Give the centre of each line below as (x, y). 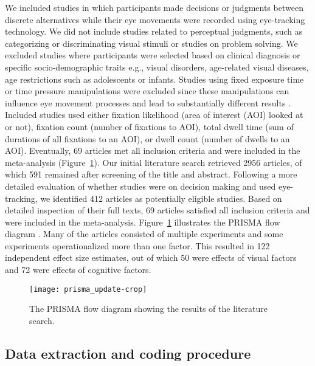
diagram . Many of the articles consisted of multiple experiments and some (144, 234)
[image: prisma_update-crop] (88, 289)
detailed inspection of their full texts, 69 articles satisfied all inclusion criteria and (157, 210)
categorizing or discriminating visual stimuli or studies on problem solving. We (151, 43)
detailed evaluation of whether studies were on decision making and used (140, 186)
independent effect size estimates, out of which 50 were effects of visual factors (151, 257)
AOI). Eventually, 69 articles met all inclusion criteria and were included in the (153, 150)
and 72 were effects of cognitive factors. (78, 270)
